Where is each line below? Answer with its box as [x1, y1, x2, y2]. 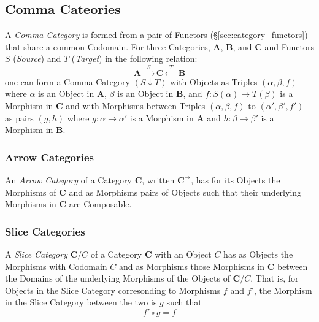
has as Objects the [223, 247, 293, 260]
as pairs [5, 111, 34, 124]
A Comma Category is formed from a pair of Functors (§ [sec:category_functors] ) [5, 28, 308, 41]
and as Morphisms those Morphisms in [119, 259, 264, 272]
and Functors [264, 40, 314, 53]
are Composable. [69, 197, 132, 210]
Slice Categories [5, 223, 85, 239]
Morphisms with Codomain [5, 259, 107, 272]
